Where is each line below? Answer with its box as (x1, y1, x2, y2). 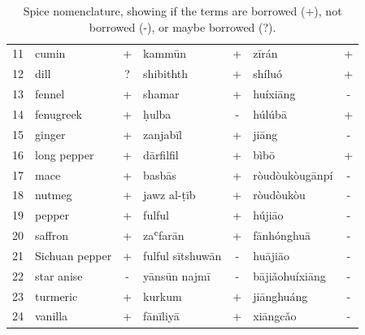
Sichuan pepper (35, 246, 112, 263)
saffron (35, 227, 68, 244)
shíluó (253, 65, 283, 82)
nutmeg (35, 186, 72, 203)
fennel (35, 85, 65, 102)
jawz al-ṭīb (143, 186, 196, 203)
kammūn (143, 45, 186, 62)
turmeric (35, 287, 78, 304)
